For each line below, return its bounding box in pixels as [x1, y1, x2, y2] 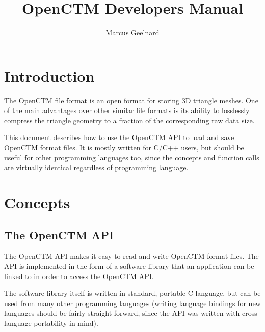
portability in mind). [34, 317, 98, 328]
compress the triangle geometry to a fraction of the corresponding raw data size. [4, 115, 255, 125]
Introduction [4, 65, 95, 86]
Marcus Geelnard [105, 27, 160, 38]
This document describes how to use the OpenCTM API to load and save [4, 132, 234, 143]
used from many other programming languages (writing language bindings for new [4, 297, 261, 308]
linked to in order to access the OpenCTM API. [4, 270, 154, 281]
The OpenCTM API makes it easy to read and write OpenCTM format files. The [4, 251, 259, 261]
